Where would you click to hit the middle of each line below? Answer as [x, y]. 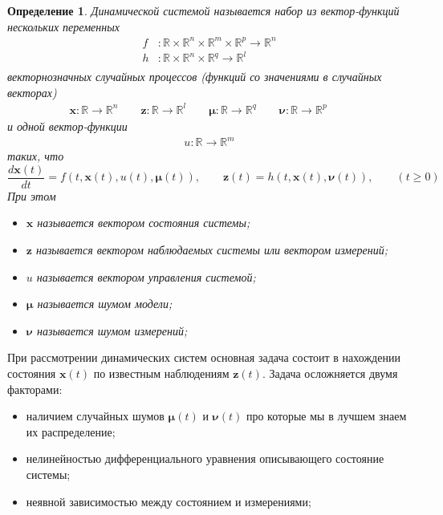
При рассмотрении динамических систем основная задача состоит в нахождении [204, 357]
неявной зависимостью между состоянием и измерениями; [169, 501]
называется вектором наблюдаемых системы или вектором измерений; [211, 249]
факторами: [35, 389]
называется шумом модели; [105, 304]
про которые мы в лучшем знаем [326, 416]
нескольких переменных [63, 26]
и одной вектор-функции [67, 126]
